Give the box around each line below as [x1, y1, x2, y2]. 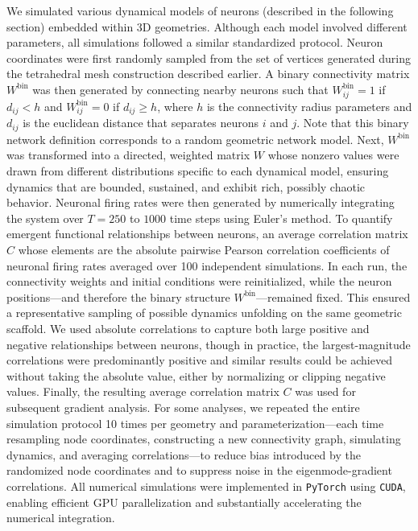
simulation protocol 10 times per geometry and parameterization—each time [6, 414, 384, 431]
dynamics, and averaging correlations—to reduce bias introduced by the [6, 446, 361, 463]
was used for [295, 383, 356, 400]
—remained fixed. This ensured [256, 288, 411, 305]
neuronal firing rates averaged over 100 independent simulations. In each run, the [6, 257, 408, 274]
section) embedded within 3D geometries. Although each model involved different [6, 18, 408, 35]
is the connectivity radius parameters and [206, 97, 412, 114]
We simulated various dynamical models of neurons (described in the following [6, 2, 394, 19]
